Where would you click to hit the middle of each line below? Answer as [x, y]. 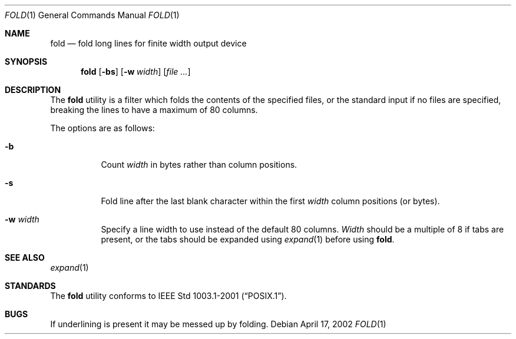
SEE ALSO [25, 257]
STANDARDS [30, 286]
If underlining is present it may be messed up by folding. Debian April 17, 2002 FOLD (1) [218, 324]
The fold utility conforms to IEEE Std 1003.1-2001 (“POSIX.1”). [168, 296]
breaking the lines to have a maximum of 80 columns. [154, 110]
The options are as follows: [102, 128]
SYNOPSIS [26, 62]
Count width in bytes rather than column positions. [199, 164]
